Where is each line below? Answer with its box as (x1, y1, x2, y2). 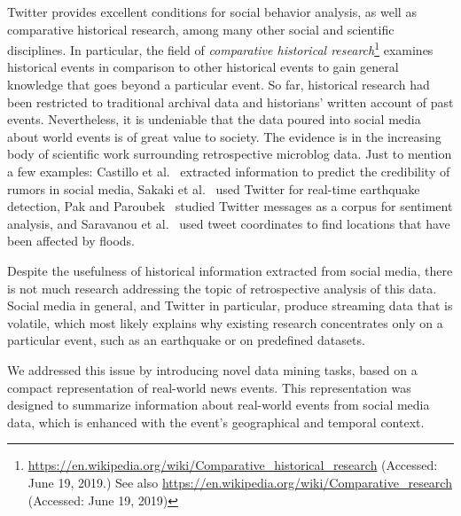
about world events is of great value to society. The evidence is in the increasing (7, 127, 441, 145)
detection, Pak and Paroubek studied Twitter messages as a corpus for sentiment (7, 197, 453, 215)
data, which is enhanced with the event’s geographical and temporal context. (7, 412, 425, 431)
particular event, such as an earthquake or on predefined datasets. (7, 331, 365, 349)
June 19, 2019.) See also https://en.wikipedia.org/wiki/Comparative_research (27, 473, 452, 491)
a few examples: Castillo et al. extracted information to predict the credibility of (7, 162, 450, 180)
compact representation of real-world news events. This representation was (7, 378, 411, 396)
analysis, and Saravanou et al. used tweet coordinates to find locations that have (7, 214, 450, 232)
